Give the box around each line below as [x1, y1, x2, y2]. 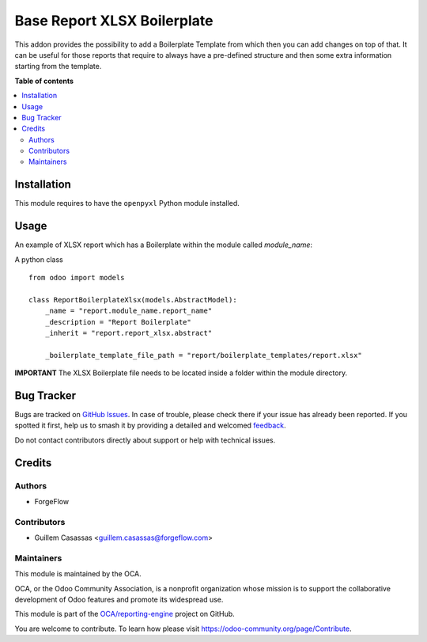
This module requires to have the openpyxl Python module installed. [14, 199, 240, 208]
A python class [14, 254, 63, 264]
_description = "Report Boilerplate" [44, 317, 191, 326]
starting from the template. [14, 62, 102, 71]
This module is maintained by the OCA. [14, 569, 142, 579]
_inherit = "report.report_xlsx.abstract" [44, 329, 213, 337]
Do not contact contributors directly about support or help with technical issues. [14, 435, 276, 445]
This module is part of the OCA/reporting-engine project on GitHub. [14, 610, 235, 619]
